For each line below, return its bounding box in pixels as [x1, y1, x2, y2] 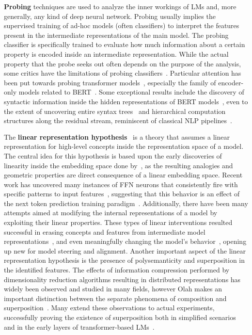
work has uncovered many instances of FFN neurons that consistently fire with [4, 179, 238, 189]
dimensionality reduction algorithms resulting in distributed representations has [4, 274, 241, 284]
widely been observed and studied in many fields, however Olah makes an [4, 284, 222, 294]
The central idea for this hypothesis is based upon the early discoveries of [4, 150, 222, 160]
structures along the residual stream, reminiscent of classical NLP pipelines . [4, 115, 232, 126]
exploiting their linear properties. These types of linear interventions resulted [4, 217, 233, 227]
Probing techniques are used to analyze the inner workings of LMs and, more [4, 1, 236, 11]
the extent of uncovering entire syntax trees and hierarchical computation [4, 106, 226, 116]
